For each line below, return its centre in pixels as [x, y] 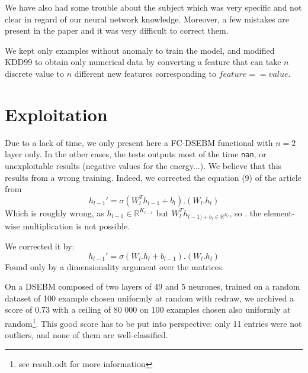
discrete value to [35, 73]
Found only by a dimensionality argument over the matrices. [115, 266]
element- [279, 213]
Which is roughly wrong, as [54, 213]
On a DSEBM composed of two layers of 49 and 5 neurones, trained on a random [153, 286]
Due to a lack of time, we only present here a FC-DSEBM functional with [139, 142]
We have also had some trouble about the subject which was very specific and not [153, 7]
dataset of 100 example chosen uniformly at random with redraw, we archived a [149, 298]
